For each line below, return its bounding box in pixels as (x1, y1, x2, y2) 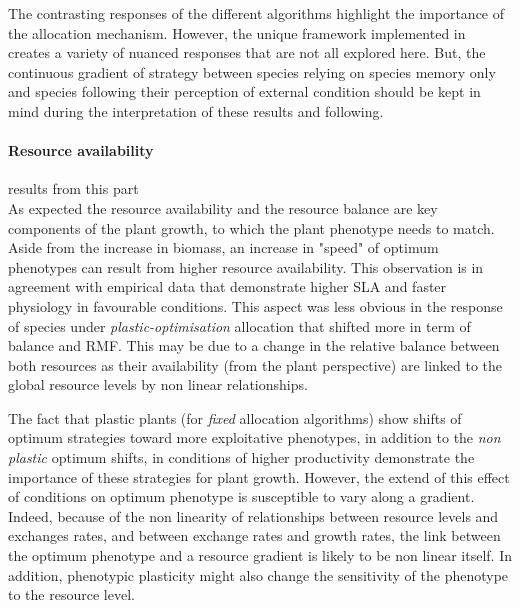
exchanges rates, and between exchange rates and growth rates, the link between (8, 525, 501, 546)
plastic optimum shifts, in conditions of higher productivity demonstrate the (8, 447, 475, 468)
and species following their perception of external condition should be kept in (8, 81, 481, 102)
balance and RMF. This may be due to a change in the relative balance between (8, 335, 500, 356)
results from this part (8, 178, 139, 199)
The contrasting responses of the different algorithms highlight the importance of (8, 3, 505, 23)
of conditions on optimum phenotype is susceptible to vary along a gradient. (8, 486, 475, 507)
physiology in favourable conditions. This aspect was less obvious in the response (8, 295, 503, 316)
